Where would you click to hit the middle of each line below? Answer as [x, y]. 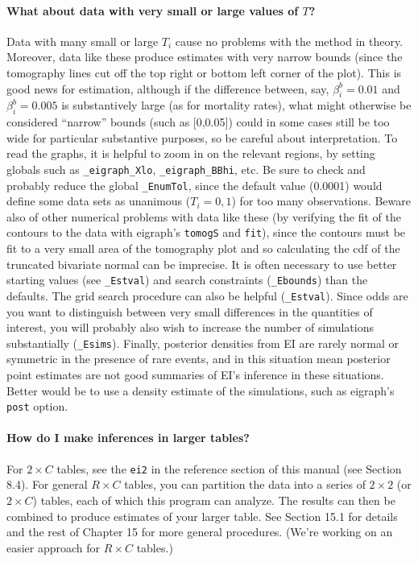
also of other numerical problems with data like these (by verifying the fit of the [204, 216]
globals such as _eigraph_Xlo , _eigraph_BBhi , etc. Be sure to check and [186, 169]
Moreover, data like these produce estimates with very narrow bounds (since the [205, 57]
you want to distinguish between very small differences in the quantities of [190, 311]
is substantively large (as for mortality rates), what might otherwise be [236, 105]
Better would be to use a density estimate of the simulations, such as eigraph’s [201, 390]
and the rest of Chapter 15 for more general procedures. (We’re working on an [200, 532]
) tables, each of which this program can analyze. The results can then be [214, 500]
